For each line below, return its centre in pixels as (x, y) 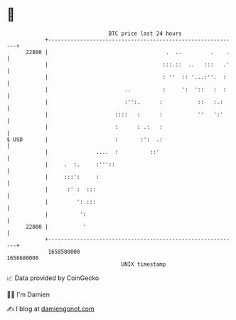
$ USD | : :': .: (85, 139)
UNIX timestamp (144, 264)
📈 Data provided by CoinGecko (53, 278)
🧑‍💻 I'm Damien (28, 294)
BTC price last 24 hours (145, 33)
